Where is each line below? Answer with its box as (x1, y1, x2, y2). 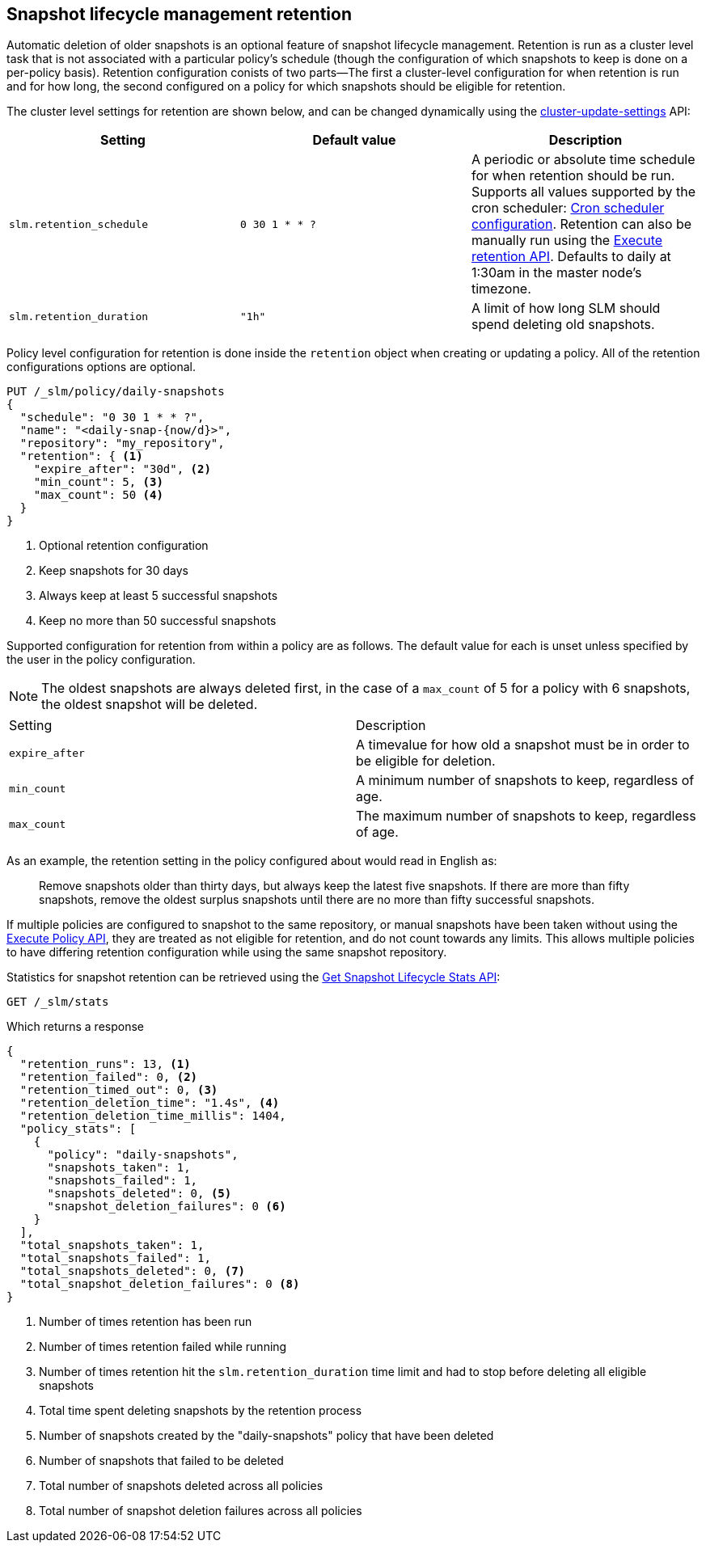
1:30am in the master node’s (471, 264, 642, 281)
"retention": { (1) (19, 450, 143, 463)
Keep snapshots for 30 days (39, 563, 188, 578)
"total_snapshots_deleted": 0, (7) (19, 1264, 246, 1278)
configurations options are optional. (6, 360, 197, 374)
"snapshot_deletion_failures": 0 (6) (47, 1200, 286, 1213)
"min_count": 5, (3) (33, 475, 163, 489)
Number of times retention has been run (39, 1315, 252, 1329)
